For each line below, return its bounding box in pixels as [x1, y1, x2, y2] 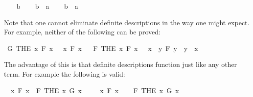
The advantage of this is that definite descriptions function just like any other [4, 59, 237, 69]
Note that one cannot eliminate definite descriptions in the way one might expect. [4, 17, 250, 27]
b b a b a [16, 1, 78, 11]
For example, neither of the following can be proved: [4, 27, 161, 37]
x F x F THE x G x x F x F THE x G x [10, 85, 179, 95]
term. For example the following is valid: [4, 68, 125, 79]
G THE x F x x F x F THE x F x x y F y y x [7, 43, 198, 53]
